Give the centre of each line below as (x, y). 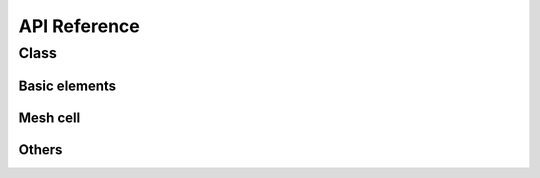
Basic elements (67, 85)
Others (40, 149)
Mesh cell (49, 117)
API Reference (79, 26)
